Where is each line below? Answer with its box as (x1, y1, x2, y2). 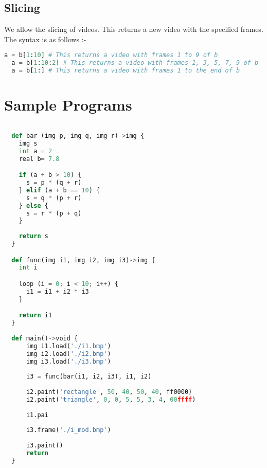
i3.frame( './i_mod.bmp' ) (26, 426, 111, 434)
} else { (19, 202, 48, 209)
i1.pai (26, 411, 48, 419)
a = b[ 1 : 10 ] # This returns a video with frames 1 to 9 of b (4, 51, 218, 59)
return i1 (19, 312, 52, 319)
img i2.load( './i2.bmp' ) (26, 350, 111, 357)
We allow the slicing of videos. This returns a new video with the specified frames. (4, 24, 263, 34)
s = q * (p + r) (26, 194, 82, 202)
